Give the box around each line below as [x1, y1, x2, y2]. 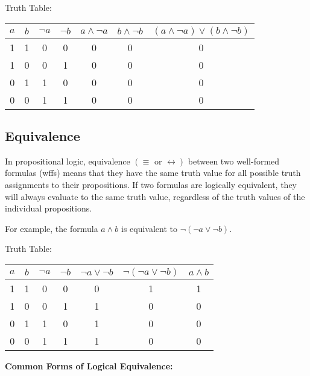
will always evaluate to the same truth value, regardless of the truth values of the [5, 190, 305, 202]
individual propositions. [5, 202, 92, 215]
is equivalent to [121, 222, 178, 234]
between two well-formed [188, 154, 280, 167]
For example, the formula [5, 222, 98, 234]
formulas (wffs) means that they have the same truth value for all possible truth [5, 166, 301, 179]
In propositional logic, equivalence [5, 154, 130, 167]
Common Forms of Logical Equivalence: [5, 359, 173, 372]
